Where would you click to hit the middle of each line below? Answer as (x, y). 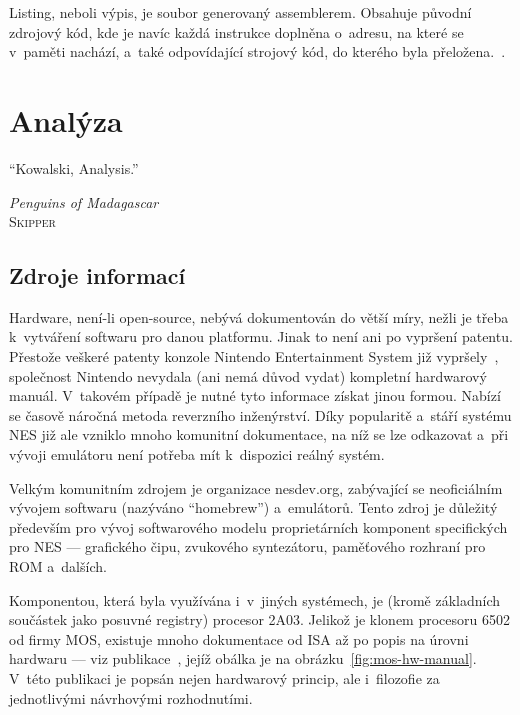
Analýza (66, 119)
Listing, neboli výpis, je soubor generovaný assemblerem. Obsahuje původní (240, 12)
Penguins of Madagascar (84, 201)
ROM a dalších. (58, 566)
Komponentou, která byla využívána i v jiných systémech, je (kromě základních (255, 599)
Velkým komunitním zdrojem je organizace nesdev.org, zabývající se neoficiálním (256, 487)
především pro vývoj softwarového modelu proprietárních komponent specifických (258, 526)
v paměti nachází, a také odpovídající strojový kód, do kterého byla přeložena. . (257, 51)
